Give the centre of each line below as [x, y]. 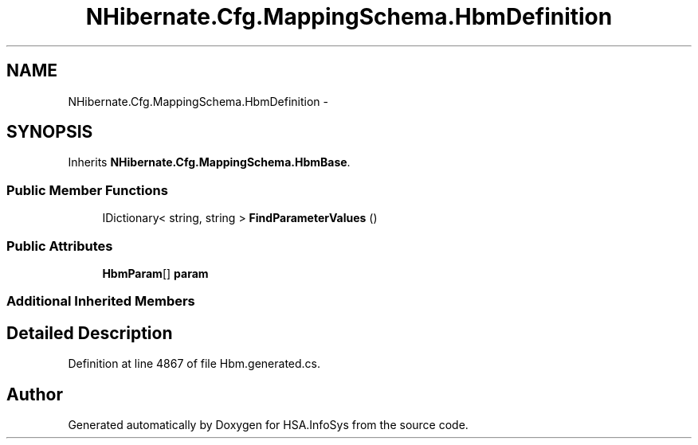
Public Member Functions [87, 190]
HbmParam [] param [155, 273]
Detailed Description [90, 333]
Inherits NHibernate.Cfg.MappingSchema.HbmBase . [209, 162]
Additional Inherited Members [101, 301]
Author [35, 394]
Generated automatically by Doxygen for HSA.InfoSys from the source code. [268, 425]
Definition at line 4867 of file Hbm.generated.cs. [194, 364]
